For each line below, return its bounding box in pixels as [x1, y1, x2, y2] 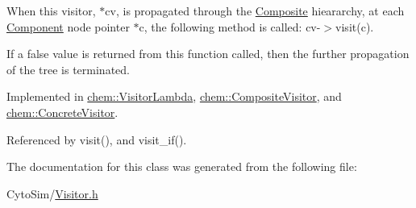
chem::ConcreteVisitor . [6, 103, 119, 120]
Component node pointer [6, 18, 130, 35]
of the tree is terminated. [6, 60, 130, 77]
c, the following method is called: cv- [139, 18, 321, 35]
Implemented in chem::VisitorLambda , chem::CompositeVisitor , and [6, 88, 342, 105]
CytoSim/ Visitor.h [6, 185, 98, 202]
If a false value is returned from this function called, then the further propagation [6, 45, 410, 62]
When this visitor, [6, 2, 96, 19]
